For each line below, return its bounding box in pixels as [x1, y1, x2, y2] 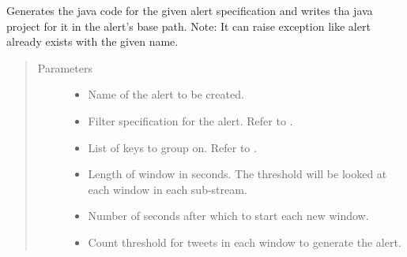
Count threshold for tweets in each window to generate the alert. [88, 233, 401, 250]
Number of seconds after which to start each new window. [88, 207, 369, 224]
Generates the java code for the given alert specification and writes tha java [6, 2, 373, 18]
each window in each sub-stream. [88, 181, 247, 197]
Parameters [37, 59, 92, 76]
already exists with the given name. [6, 33, 179, 50]
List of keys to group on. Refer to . [88, 139, 257, 155]
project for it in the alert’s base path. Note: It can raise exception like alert [6, 17, 371, 34]
